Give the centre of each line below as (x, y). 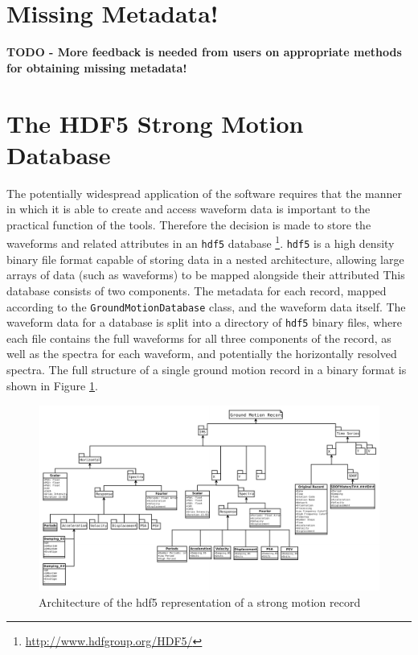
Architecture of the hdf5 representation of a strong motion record (200, 601)
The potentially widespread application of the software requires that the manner (204, 193)
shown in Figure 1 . (52, 385)
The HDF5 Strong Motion (155, 123)
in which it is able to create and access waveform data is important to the (189, 209)
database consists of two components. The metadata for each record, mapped (197, 290)
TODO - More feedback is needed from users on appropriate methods (204, 52)
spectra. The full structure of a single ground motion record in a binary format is (207, 369)
